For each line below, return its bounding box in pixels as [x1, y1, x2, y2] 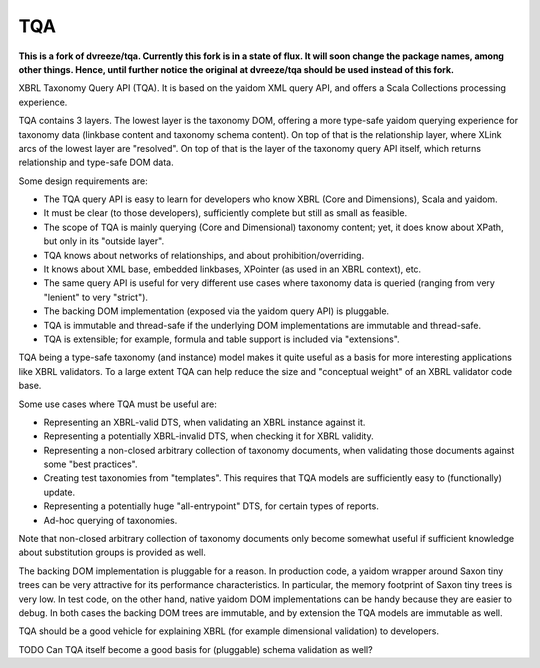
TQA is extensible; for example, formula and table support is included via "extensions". [43, 333, 400, 345]
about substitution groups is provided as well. [18, 546, 207, 559]
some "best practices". [43, 458, 138, 470]
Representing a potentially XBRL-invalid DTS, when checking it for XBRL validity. [43, 430, 374, 442]
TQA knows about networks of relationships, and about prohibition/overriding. [43, 249, 365, 261]
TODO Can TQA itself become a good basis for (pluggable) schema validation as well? [18, 643, 374, 655]
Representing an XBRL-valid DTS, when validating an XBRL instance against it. [43, 416, 366, 428]
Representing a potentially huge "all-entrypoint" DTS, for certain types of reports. [43, 500, 379, 512]
